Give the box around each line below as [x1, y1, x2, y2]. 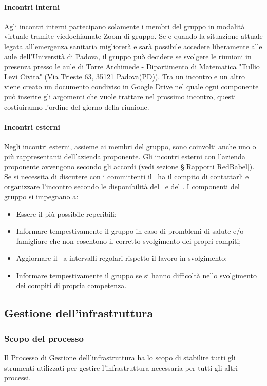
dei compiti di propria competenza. [16, 280, 127, 291]
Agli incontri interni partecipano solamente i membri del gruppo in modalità [4, 21, 245, 31]
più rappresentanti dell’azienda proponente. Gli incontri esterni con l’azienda [4, 151, 245, 161]
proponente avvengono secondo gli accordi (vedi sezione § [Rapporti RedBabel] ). [4, 161, 255, 172]
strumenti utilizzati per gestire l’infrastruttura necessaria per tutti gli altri [4, 362, 238, 373]
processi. [4, 372, 31, 383]
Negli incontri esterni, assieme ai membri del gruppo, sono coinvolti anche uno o [4, 140, 256, 151]
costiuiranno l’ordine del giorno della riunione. [4, 101, 149, 112]
